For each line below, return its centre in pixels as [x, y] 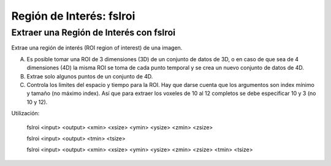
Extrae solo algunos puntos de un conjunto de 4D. [90, 76]
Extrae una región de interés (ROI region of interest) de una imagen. [97, 48]
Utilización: [25, 113]
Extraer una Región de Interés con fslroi [93, 32]
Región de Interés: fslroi [73, 16]
